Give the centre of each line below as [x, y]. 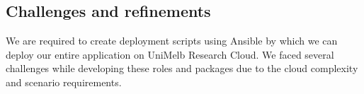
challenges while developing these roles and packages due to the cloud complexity [182, 68]
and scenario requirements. [64, 82]
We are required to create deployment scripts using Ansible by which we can [172, 41]
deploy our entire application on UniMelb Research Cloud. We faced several [170, 54]
